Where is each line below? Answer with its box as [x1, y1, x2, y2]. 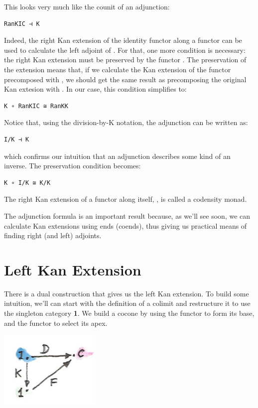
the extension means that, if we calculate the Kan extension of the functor [4, 64, 231, 74]
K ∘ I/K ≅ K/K [4, 179, 51, 186]
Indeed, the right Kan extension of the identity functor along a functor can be [4, 35, 242, 45]
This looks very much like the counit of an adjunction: [4, 1, 170, 11]
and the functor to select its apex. [4, 317, 108, 328]
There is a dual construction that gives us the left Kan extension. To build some [4, 288, 249, 298]
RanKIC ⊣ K [4, 20, 40, 27]
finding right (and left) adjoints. [4, 230, 102, 241]
